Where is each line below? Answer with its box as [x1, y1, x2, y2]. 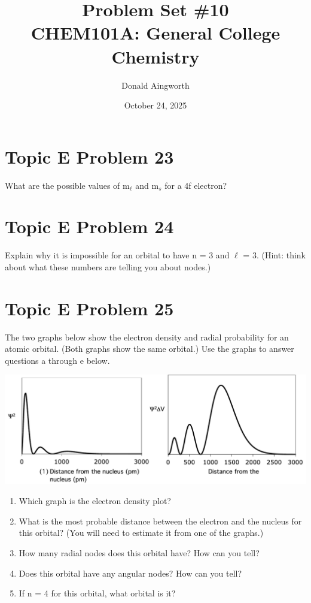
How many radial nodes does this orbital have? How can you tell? [19, 546, 260, 559]
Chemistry [111, 44, 200, 68]
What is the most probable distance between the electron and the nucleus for [19, 514, 302, 527]
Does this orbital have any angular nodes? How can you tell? [19, 566, 242, 579]
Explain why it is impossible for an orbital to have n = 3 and [5, 249, 230, 261]
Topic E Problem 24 [5, 214, 174, 239]
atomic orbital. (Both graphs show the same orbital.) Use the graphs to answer [5, 342, 294, 355]
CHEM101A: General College [31, 20, 280, 45]
